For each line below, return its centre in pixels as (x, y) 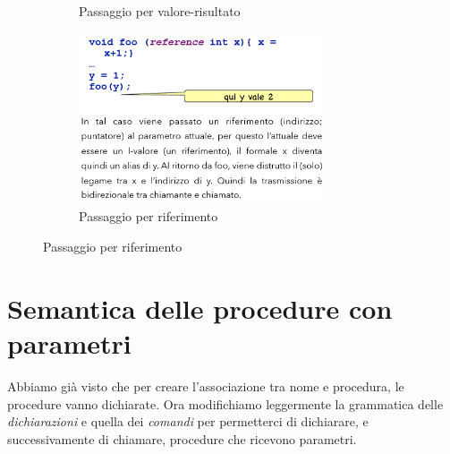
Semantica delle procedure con (200, 308)
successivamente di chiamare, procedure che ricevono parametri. (182, 438)
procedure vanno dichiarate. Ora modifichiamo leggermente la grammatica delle (225, 403)
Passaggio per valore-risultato (160, 11)
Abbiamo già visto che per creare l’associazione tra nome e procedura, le (206, 385)
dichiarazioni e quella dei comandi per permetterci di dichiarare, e (188, 421)
